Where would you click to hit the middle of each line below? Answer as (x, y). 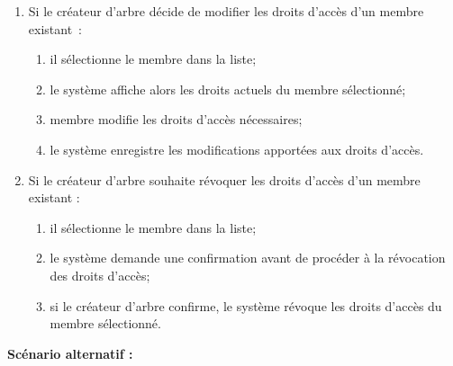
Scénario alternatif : (70, 353)
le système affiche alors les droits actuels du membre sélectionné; (228, 89)
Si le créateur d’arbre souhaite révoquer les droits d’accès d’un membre (224, 179)
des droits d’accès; (100, 275)
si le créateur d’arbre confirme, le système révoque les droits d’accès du (246, 305)
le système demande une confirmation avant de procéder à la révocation (248, 258)
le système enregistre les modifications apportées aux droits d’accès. (237, 149)
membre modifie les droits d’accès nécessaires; (176, 119)
